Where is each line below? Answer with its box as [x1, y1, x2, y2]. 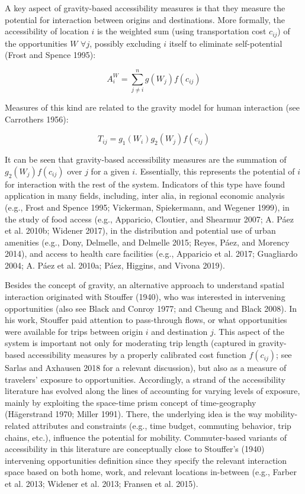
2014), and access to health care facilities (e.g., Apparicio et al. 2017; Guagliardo [5, 247, 298, 260]
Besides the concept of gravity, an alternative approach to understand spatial [5, 279, 285, 291]
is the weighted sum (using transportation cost [97, 25, 267, 37]
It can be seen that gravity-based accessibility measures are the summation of [5, 153, 287, 166]
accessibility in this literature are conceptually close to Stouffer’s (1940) [5, 443, 265, 455]
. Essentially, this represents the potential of [135, 164, 295, 177]
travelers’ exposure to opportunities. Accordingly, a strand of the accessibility [5, 373, 285, 385]
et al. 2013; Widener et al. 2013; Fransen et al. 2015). [5, 477, 198, 489]
